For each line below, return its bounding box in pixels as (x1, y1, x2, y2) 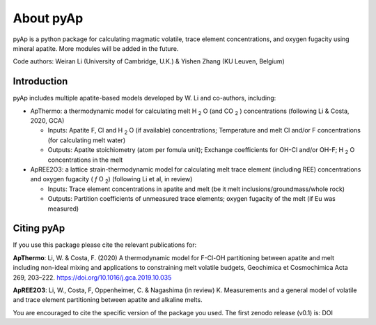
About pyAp (13, 10, 84, 26)
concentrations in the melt (47, 156, 123, 164)
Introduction (13, 75, 68, 87)
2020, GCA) (30, 116, 65, 125)
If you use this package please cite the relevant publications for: (13, 241, 197, 249)
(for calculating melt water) (47, 136, 126, 144)
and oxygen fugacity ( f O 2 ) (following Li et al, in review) (30, 175, 193, 185)
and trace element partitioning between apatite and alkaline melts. (13, 296, 203, 304)
